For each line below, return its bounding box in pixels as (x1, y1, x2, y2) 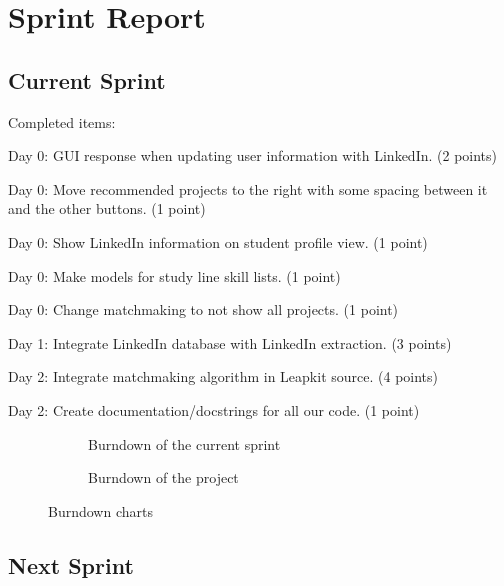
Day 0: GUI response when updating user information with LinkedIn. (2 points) (8, 145, 498, 166)
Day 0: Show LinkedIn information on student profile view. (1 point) (8, 231, 428, 252)
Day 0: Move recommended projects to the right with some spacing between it (8, 178, 488, 199)
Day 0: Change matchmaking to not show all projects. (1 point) (8, 299, 399, 320)
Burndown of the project (88, 467, 239, 488)
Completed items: (8, 111, 116, 132)
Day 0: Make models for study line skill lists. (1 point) (8, 265, 341, 286)
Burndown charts (48, 500, 153, 521)
